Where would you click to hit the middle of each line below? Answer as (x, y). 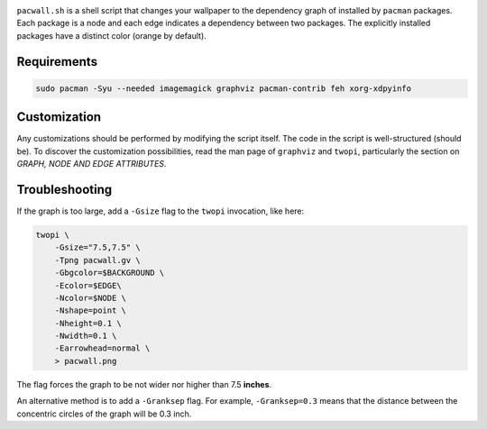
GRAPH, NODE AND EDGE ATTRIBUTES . (92, 164)
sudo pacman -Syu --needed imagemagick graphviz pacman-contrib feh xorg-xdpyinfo (224, 88)
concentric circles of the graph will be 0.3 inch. (104, 414)
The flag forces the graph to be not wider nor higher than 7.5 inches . (144, 384)
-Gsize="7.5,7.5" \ (98, 247)
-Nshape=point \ (90, 310)
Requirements (57, 62)
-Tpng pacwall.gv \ (98, 260)
